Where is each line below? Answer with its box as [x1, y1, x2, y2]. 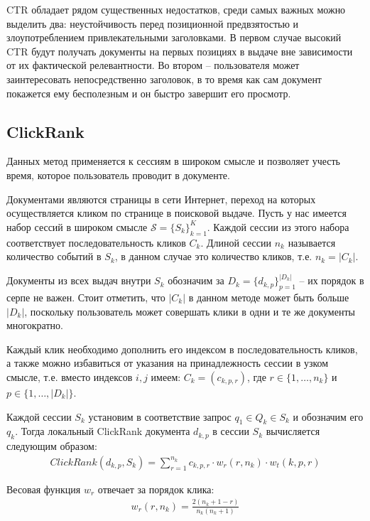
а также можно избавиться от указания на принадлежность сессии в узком [6, 355, 329, 370]
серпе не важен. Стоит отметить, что [6, 289, 165, 304]
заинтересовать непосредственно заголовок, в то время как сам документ [6, 71, 322, 86]
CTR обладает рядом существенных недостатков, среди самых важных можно [6, 2, 346, 16]
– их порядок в [299, 273, 364, 288]
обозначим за [168, 273, 224, 288]
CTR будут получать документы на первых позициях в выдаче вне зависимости [6, 43, 353, 58]
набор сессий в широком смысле [6, 219, 148, 234]
